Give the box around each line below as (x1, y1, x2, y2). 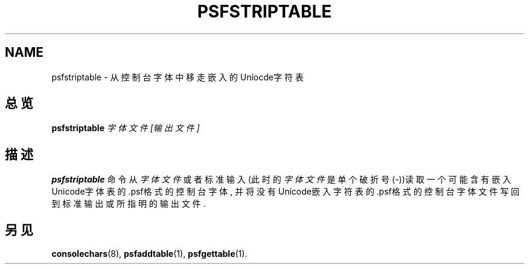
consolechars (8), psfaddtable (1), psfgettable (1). (51, 248, 248, 259)
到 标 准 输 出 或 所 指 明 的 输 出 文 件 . (51, 198, 206, 209)
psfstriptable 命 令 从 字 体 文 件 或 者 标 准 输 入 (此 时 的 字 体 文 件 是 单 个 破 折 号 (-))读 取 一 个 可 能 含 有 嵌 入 (51, 174, 511, 185)
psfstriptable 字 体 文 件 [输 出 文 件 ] (51, 123, 200, 134)
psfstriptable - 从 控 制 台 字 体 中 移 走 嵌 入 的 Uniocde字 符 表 (51, 71, 304, 82)
